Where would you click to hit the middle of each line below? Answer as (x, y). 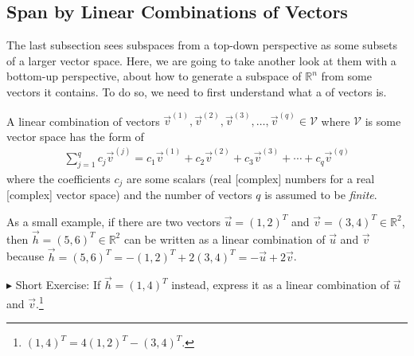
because (25, 256)
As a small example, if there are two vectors (114, 221)
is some (383, 121)
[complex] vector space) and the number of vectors (129, 195)
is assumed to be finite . (321, 195)
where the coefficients (59, 178)
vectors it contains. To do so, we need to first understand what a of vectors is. (197, 91)
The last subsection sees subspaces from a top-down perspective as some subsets (202, 45)
